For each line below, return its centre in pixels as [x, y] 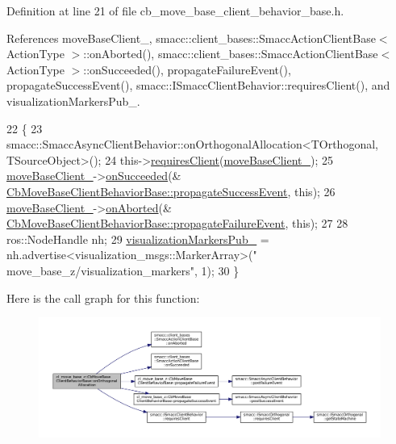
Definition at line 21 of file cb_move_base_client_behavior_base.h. [175, 10]
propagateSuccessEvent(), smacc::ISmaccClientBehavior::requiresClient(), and [198, 85]
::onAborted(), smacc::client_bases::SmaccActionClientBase [231, 54]
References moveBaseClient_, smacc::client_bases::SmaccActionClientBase [191, 38]
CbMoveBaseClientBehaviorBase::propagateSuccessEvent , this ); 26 [171, 191]
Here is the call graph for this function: [103, 297]
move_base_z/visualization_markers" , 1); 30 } [123, 270]
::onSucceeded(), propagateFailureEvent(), [187, 69]
